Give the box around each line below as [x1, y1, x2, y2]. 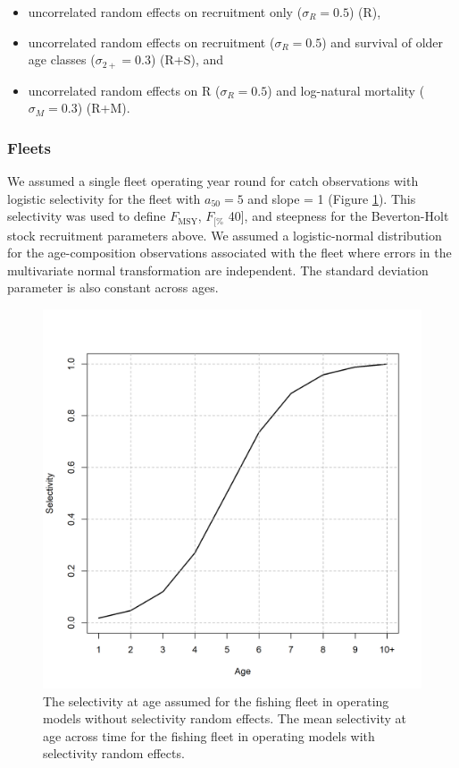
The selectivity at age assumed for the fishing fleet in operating [43, 691, 389, 710]
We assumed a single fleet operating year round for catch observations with [7, 172, 419, 190]
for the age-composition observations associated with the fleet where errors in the [7, 243, 452, 262]
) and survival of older [321, 32, 444, 51]
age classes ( [28, 50, 96, 69]
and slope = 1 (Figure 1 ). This [247, 189, 416, 207]
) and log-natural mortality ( [267, 80, 425, 99]
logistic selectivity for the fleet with [7, 189, 201, 207]
